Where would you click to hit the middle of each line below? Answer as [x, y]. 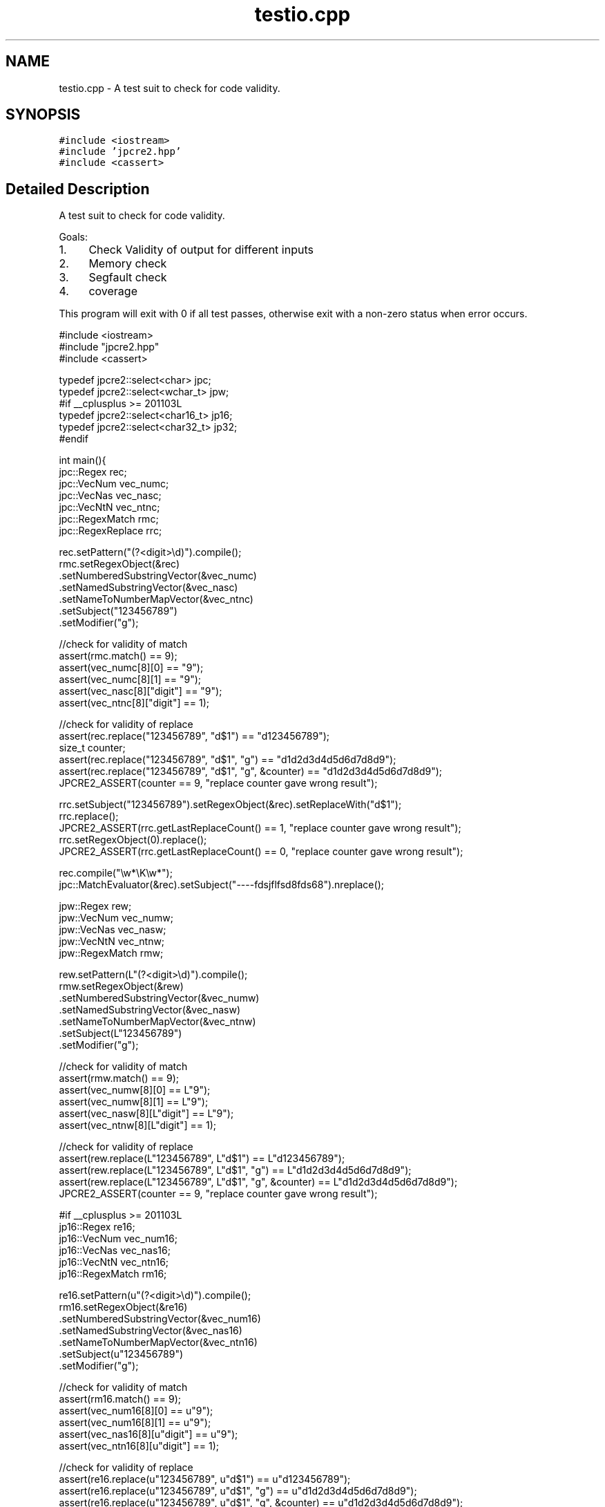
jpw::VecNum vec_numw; [116, 918]
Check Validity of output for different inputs [201, 250]
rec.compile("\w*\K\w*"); [116, 873]
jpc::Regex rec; [93, 472]
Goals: [74, 237]
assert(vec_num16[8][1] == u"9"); [135, 1423]
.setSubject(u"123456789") [121, 1354]
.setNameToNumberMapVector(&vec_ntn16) [158, 1342]
